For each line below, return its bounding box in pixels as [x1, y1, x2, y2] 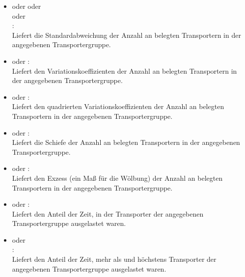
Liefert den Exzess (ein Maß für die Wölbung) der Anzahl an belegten [12, 172, 223, 183]
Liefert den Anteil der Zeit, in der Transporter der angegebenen [12, 208, 204, 219]
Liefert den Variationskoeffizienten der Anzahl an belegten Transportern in [12, 65, 237, 76]
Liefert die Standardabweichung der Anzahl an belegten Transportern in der [12, 29, 241, 40]
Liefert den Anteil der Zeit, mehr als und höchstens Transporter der [12, 254, 217, 264]
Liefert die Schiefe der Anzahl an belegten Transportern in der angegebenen [12, 137, 240, 147]
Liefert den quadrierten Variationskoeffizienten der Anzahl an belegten [12, 101, 224, 111]
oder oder [12, 1, 41, 11]
